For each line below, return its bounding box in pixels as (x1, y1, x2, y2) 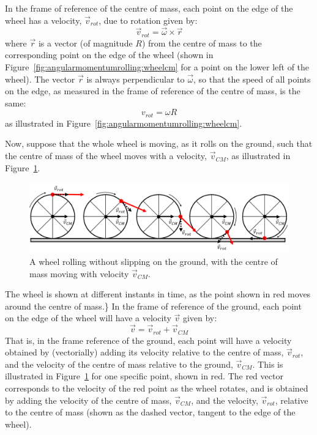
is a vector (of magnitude (38, 36, 133, 49)
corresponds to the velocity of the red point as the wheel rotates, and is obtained (5, 381, 308, 394)
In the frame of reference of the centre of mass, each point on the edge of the (5, 2, 293, 14)
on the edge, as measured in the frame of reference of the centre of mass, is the (5, 84, 300, 97)
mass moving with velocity (29, 267, 129, 280)
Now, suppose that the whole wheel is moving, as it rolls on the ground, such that (5, 137, 313, 150)
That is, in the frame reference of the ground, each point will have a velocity (5, 333, 292, 346)
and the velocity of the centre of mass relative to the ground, (5, 357, 233, 370)
